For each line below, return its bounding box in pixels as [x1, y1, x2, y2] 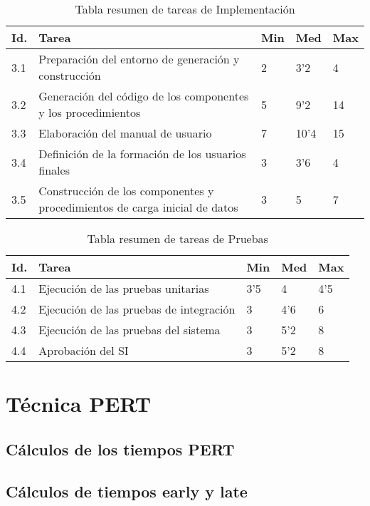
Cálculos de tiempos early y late [6, 480, 248, 502]
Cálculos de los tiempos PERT [6, 438, 235, 460]
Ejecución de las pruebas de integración [38, 301, 236, 317]
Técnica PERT [6, 389, 152, 418]
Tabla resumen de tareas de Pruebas [87, 230, 268, 247]
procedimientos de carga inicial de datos [38, 199, 238, 215]
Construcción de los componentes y [38, 182, 214, 199]
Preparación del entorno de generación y [38, 51, 240, 67]
